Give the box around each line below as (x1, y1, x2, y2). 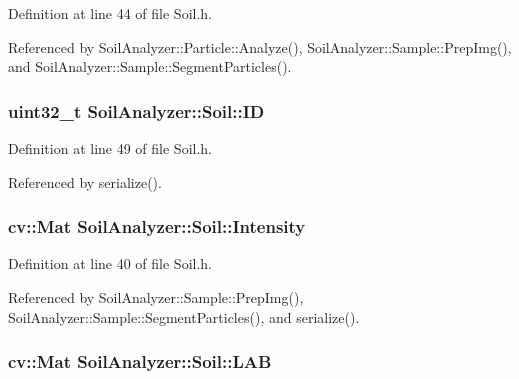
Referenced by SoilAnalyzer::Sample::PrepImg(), (8, 287, 304, 307)
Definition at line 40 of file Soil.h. (8, 253, 213, 274)
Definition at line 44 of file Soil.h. (8, 3, 213, 23)
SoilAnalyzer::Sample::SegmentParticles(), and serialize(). (8, 306, 360, 327)
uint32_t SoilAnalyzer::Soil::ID (8, 98, 265, 123)
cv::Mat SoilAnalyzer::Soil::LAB (8, 349, 272, 374)
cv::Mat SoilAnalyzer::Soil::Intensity (8, 214, 306, 239)
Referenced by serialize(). (8, 171, 162, 192)
